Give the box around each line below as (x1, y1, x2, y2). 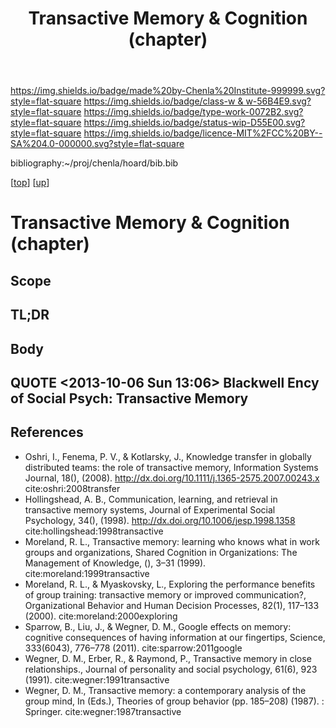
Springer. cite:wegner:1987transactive (24, 705, 182, 717)
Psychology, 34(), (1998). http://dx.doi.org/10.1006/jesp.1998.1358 (24, 514, 296, 526)
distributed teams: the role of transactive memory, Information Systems (24, 461, 319, 473)
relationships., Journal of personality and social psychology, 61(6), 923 (24, 663, 318, 675)
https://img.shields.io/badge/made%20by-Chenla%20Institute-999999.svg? (10, 85, 326, 97)
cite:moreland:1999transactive (24, 567, 150, 579)
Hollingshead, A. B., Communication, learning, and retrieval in (24, 493, 278, 505)
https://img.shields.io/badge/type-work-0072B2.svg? (83, 106, 304, 118)
